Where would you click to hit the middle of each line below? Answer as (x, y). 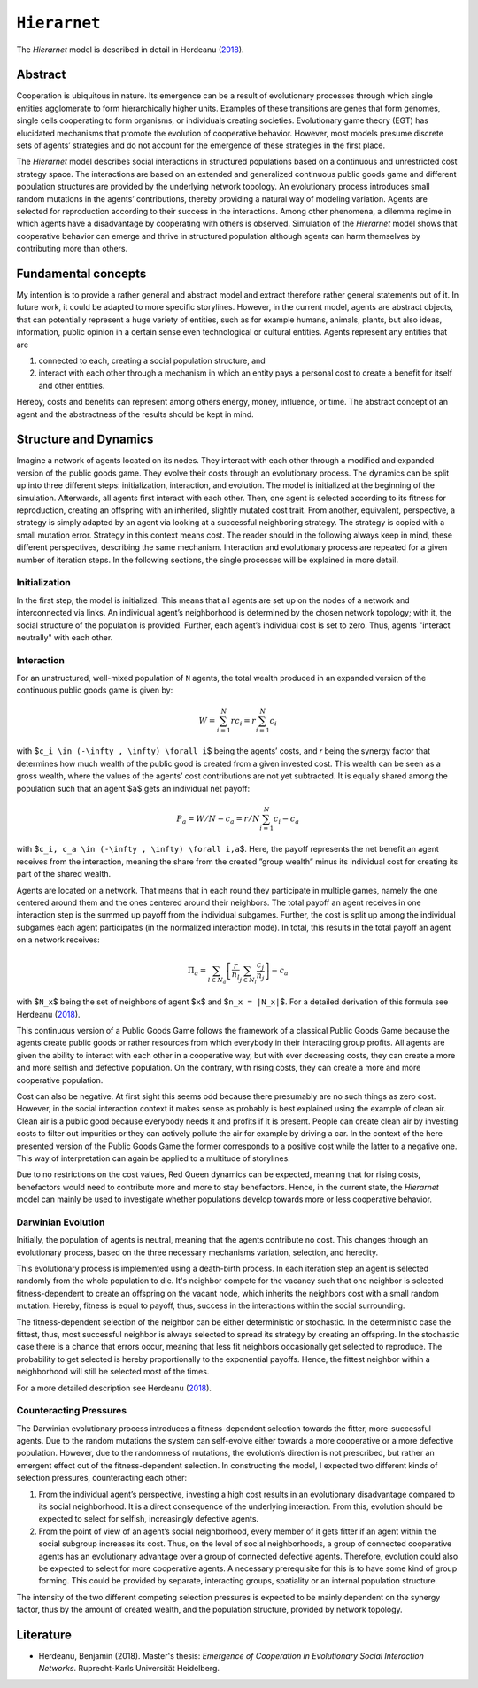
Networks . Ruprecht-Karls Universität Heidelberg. (129, 1669)
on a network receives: (58, 940)
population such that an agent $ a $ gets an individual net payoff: (133, 788)
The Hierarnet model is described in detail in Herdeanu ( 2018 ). (130, 50)
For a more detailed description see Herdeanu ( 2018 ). (114, 1388)
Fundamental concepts (81, 273)
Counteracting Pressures (72, 1411)
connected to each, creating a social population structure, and (152, 360)
